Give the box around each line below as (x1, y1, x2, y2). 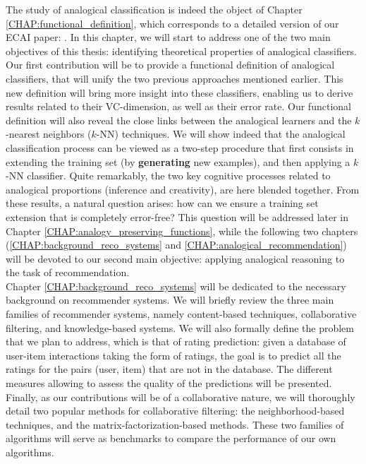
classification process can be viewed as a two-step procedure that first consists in (6, 140, 354, 155)
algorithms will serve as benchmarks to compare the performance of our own (6, 431, 336, 446)
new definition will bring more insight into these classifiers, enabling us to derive (6, 85, 353, 100)
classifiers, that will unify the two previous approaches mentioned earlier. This (6, 71, 343, 85)
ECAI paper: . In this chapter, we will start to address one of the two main (6, 30, 331, 44)
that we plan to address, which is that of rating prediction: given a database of (6, 334, 346, 349)
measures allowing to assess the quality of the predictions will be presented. (6, 376, 332, 391)
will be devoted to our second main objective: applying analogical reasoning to (6, 251, 345, 266)
